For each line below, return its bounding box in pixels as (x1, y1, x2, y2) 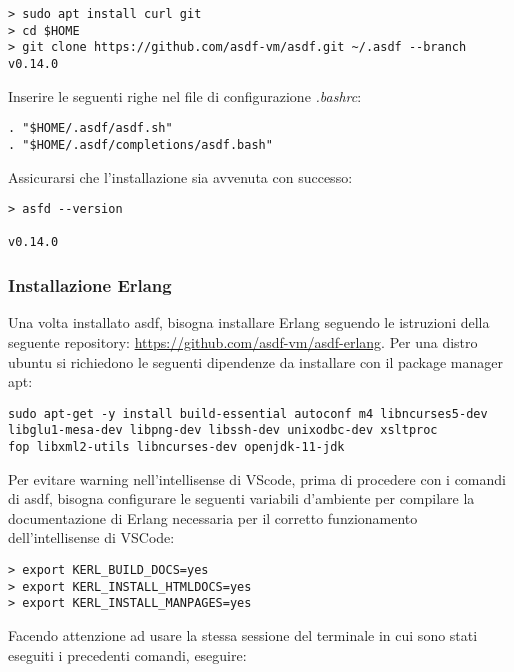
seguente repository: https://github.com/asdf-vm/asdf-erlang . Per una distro (8, 331, 478, 352)
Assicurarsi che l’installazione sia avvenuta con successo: (8, 166, 353, 187)
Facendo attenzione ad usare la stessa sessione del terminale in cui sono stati (8, 625, 478, 645)
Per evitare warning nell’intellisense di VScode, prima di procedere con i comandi (8, 468, 506, 489)
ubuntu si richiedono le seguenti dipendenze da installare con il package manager (8, 351, 504, 372)
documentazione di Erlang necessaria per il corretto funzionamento (8, 507, 418, 528)
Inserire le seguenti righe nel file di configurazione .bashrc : (8, 85, 362, 106)
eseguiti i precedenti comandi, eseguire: (8, 644, 247, 665)
